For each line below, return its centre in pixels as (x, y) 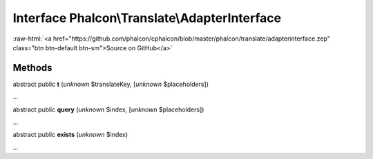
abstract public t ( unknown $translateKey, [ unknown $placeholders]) (111, 84)
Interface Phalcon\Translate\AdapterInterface (147, 18)
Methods (32, 68)
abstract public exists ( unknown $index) (70, 135)
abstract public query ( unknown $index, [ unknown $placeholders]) (108, 109)
